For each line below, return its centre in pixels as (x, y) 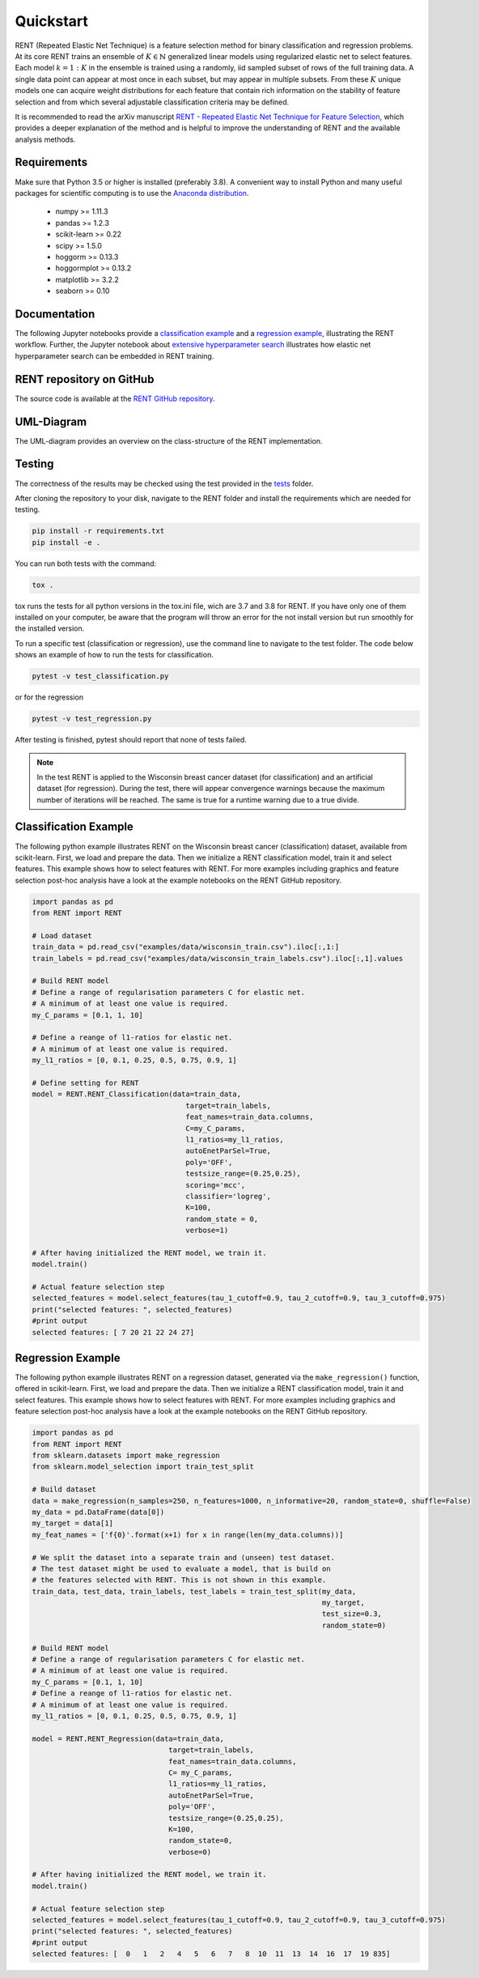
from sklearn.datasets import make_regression (126, 1456)
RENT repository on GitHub (85, 379)
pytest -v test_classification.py (100, 676)
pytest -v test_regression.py (92, 719)
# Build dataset (64, 1489)
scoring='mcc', (216, 1185)
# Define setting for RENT (85, 1083)
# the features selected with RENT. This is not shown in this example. (179, 1580)
